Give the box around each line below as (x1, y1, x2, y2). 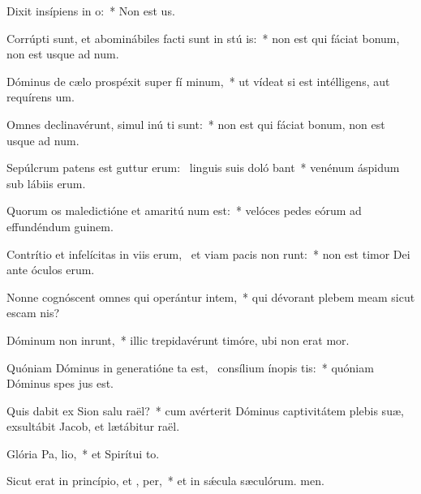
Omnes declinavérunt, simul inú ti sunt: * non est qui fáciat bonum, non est (6, 115, 385, 132)
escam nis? (6, 304, 60, 321)
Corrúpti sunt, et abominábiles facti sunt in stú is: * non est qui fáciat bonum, (6, 29, 400, 46)
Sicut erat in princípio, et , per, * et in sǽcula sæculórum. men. (6, 472, 324, 489)
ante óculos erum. (6, 261, 95, 278)
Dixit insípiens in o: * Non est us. (6, 2, 175, 19)
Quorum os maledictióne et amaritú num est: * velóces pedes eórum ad (6, 202, 362, 219)
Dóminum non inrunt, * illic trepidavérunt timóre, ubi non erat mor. (6, 331, 350, 348)
